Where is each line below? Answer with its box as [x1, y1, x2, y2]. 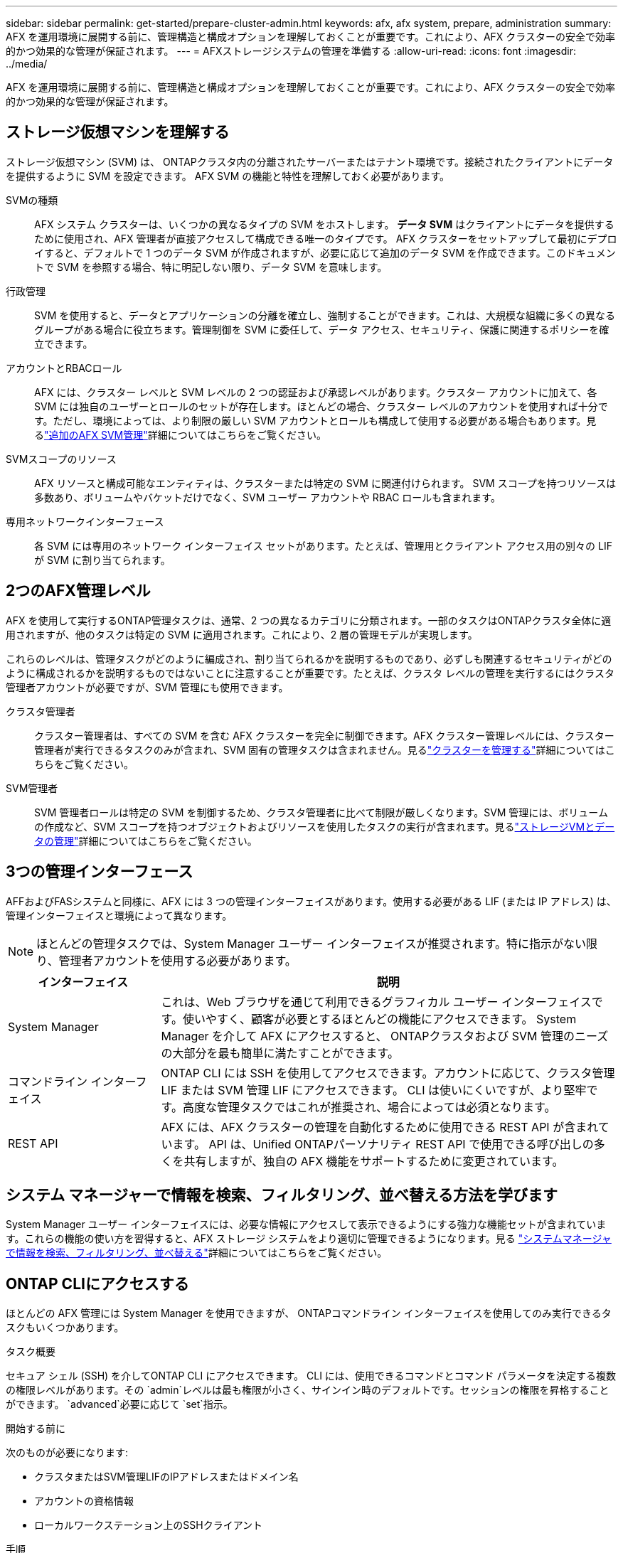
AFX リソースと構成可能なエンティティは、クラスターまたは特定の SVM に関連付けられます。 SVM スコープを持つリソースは [34, 476, 617, 489]
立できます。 [34, 337, 93, 350]
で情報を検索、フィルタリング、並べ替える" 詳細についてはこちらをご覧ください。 [6, 1247, 388, 1259]
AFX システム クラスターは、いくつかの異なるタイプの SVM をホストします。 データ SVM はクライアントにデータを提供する [34, 218, 614, 230]
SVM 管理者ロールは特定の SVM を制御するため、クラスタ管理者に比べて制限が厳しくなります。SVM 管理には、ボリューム [34, 806, 608, 818]
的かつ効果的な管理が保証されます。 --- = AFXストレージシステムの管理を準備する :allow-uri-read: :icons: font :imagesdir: [6, 45, 577, 57]
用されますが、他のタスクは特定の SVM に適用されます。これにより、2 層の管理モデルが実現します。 [6, 628, 478, 641]
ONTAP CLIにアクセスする [6, 1274, 189, 1293]
